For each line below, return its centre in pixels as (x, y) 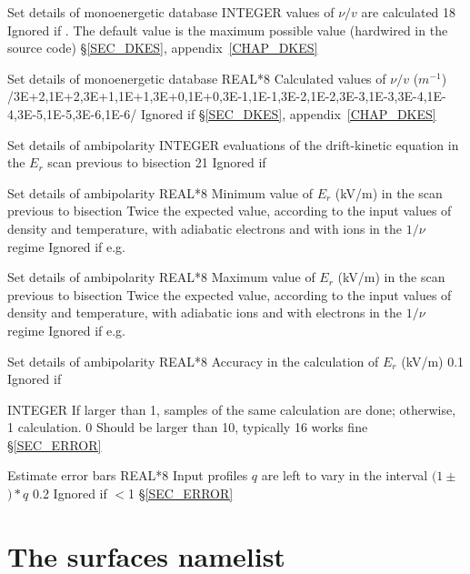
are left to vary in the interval (345, 475)
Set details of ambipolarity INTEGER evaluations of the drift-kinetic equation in (233, 144)
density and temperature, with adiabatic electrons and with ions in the (205, 228)
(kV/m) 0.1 (433, 361)
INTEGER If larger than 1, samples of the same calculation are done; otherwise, (232, 409)
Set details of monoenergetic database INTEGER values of (171, 12)
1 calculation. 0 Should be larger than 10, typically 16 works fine (188, 427)
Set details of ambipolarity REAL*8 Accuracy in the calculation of (193, 361)
